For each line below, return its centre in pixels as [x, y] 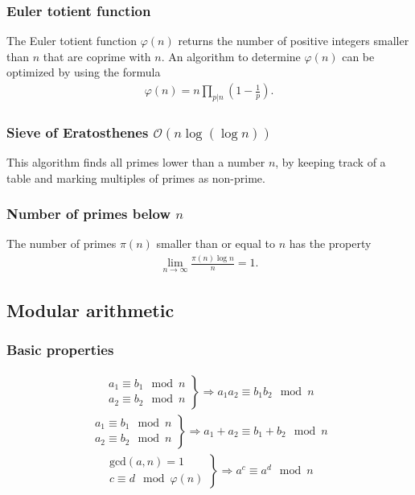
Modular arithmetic [90, 310]
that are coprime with [97, 56]
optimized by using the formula [84, 72]
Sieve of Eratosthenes [78, 132]
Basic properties [60, 350]
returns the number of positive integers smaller [294, 41]
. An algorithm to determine [231, 56]
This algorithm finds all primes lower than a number [136, 162]
